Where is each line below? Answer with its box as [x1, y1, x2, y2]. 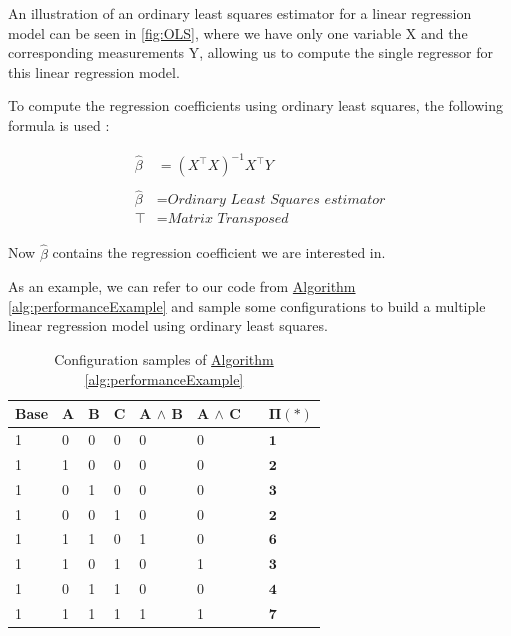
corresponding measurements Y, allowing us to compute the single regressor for [8, 42, 493, 63]
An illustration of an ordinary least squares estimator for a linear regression [8, 3, 472, 23]
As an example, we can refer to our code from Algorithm [8, 276, 356, 297]
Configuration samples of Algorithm [54, 349, 274, 369]
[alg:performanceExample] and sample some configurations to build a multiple [8, 295, 486, 316]
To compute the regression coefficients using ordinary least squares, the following [8, 95, 503, 116]
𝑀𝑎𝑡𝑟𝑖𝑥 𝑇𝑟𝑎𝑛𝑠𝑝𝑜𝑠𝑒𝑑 [167, 212, 289, 227]
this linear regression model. [8, 61, 180, 82]
